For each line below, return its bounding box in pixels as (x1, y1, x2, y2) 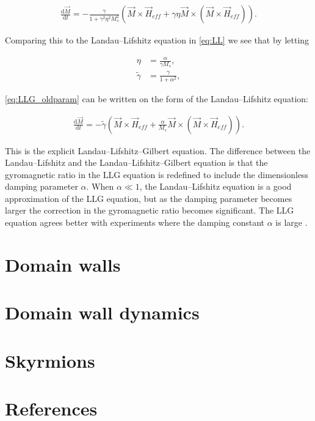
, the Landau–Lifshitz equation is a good (139, 180, 292, 193)
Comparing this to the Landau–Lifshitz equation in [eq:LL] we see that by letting (5, 34, 310, 47)
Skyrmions (5, 348, 95, 373)
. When (86, 180, 114, 193)
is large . (275, 216, 308, 229)
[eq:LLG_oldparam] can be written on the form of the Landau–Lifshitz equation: (5, 92, 308, 105)
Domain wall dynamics (5, 300, 200, 325)
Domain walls (5, 251, 121, 277)
